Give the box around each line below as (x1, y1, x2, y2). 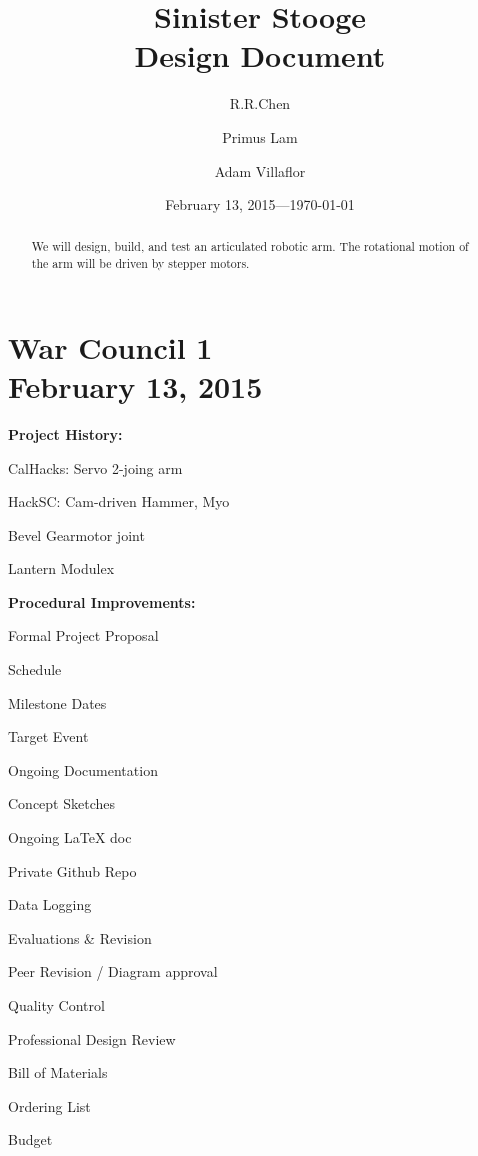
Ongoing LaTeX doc (8, 827, 132, 848)
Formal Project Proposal (8, 625, 159, 646)
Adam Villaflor (214, 160, 306, 181)
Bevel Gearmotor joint (8, 524, 145, 545)
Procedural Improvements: (8, 591, 196, 612)
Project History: (8, 423, 123, 444)
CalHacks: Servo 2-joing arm (8, 457, 183, 478)
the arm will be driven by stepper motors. (31, 255, 250, 272)
